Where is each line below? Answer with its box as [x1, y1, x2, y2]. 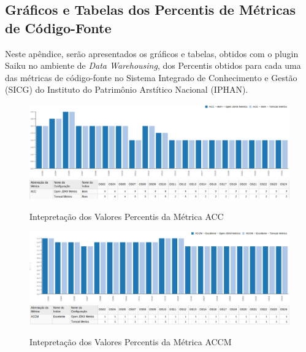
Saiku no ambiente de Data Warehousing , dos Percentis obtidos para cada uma [5, 59, 301, 72]
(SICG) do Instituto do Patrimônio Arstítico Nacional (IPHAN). [5, 83, 248, 96]
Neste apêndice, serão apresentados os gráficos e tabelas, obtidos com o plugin [5, 47, 299, 60]
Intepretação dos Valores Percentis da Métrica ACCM [29, 335, 232, 348]
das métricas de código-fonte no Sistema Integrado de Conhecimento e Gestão [5, 71, 297, 84]
